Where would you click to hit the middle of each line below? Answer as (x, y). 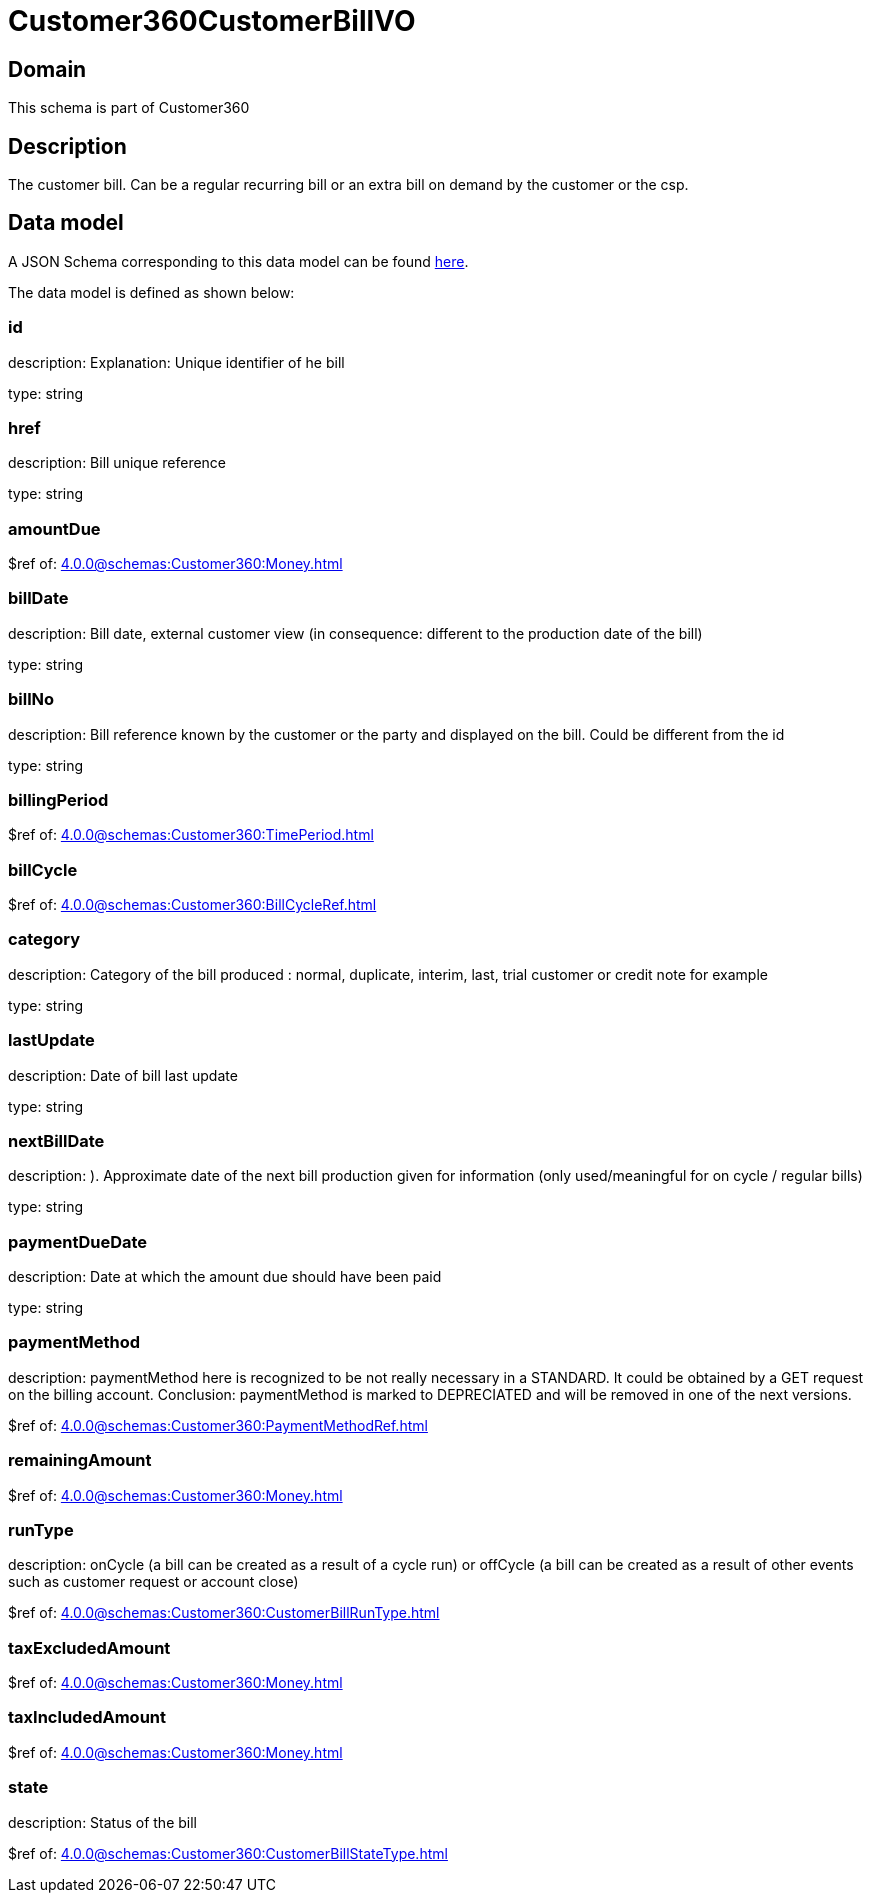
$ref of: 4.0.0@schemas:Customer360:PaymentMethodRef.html (218, 1425)
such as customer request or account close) (153, 1582)
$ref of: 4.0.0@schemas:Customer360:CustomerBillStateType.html (228, 1853)
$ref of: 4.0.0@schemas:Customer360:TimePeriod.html (191, 835)
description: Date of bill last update (123, 1075)
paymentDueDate (78, 1241)
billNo (31, 699)
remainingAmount (80, 1460)
